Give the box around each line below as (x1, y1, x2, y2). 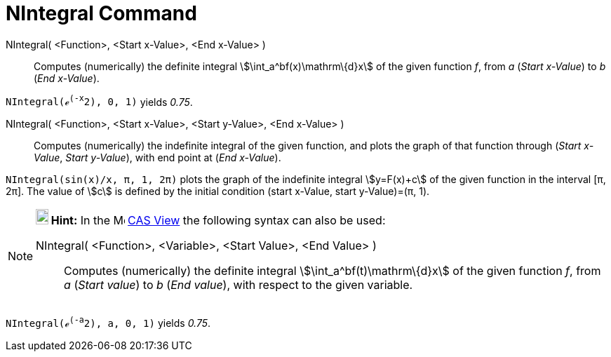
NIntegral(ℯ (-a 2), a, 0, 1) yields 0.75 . (6, 315, 211, 330)
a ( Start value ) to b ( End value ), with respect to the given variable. (64, 278, 413, 292)
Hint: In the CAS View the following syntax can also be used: (51, 213, 386, 228)
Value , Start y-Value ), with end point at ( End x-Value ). (34, 151, 281, 164)
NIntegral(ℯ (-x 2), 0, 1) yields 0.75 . (6, 93, 193, 108)
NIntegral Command (6, 1, 197, 25)
